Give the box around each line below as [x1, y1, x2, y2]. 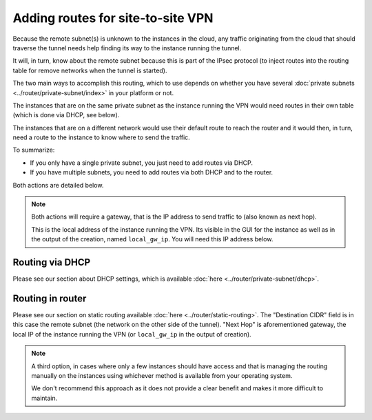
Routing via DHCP [12, 257, 91, 268]
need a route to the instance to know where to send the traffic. [12, 133, 191, 141]
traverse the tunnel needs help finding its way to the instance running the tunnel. [12, 43, 242, 52]
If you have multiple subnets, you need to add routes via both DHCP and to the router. [30, 168, 273, 177]
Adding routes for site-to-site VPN [12, 10, 214, 26]
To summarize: [12, 146, 55, 154]
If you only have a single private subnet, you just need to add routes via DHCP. [30, 159, 253, 167]
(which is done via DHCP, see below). [12, 111, 120, 119]
